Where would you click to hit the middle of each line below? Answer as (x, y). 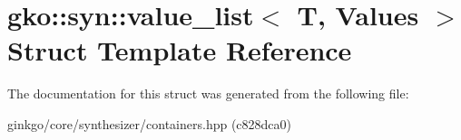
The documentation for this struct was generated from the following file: (208, 93)
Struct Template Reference (180, 50)
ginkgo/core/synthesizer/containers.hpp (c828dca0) (150, 123)
